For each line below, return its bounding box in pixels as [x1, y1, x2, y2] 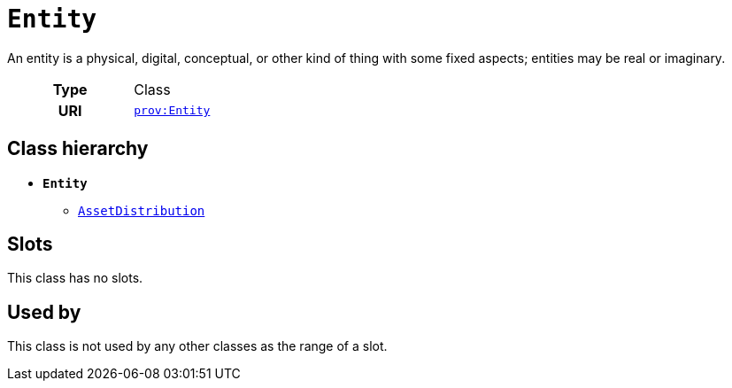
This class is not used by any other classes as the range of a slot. [7, 338, 388, 354]
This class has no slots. [7, 270, 143, 286]
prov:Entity [134, 104, 211, 118]
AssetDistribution [78, 203, 205, 218]
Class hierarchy [7, 137, 149, 160]
